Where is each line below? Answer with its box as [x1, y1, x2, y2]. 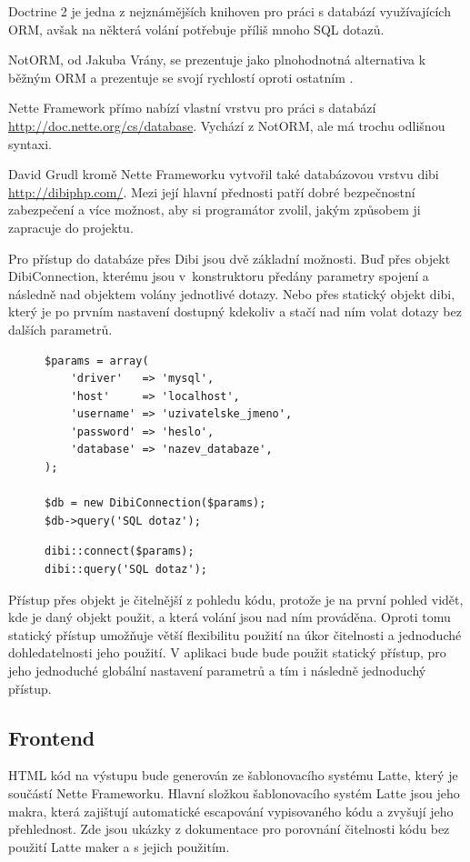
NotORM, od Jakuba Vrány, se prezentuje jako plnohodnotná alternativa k [8, 50, 426, 69]
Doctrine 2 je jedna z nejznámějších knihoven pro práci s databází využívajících [8, 2, 451, 20]
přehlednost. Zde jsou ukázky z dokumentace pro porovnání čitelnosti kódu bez [8, 819, 450, 838]
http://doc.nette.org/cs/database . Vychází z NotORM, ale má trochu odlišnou [8, 115, 445, 135]
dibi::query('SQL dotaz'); [45, 563, 207, 576]
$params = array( [45, 354, 149, 367]
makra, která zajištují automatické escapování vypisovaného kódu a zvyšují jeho [8, 801, 454, 820]
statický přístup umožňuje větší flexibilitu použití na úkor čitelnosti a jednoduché [8, 625, 462, 644]
